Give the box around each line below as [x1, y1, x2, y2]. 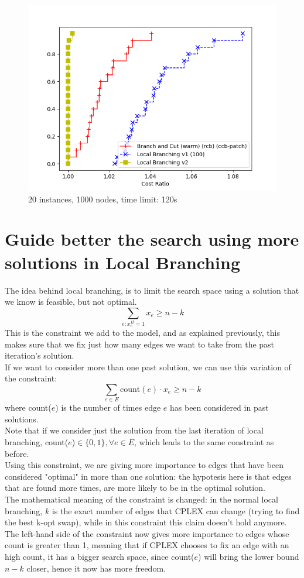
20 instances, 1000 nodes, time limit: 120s [28, 192, 177, 205]
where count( [5, 401, 52, 414]
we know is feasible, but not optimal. [5, 295, 137, 308]
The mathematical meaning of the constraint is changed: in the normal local [5, 493, 278, 505]
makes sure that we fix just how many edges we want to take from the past [5, 338, 275, 350]
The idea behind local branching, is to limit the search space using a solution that [5, 284, 299, 296]
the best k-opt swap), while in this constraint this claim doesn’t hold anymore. [5, 516, 287, 528]
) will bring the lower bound [198, 550, 299, 562]
